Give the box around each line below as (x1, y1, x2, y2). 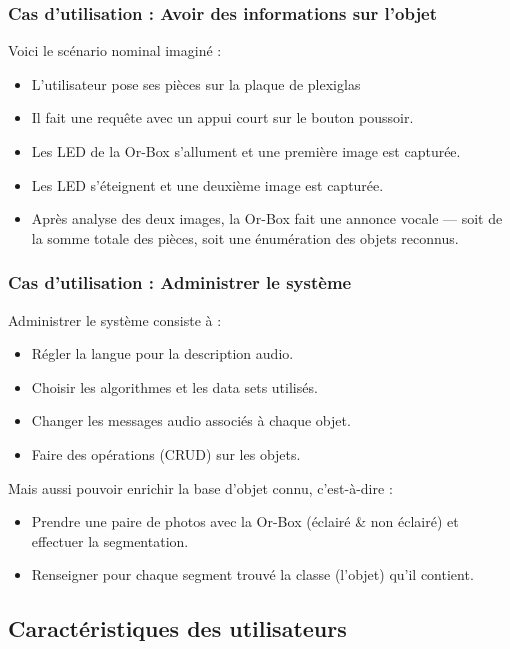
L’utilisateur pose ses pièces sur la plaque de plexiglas (31, 73, 361, 94)
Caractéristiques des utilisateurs (8, 613, 347, 644)
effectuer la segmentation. (31, 530, 189, 551)
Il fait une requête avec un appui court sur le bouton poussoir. (31, 107, 414, 128)
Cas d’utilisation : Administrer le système (8, 270, 352, 295)
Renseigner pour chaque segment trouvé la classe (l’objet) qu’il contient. (31, 564, 474, 585)
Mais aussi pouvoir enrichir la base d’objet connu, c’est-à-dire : (8, 477, 393, 498)
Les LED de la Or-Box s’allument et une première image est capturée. (31, 141, 461, 161)
